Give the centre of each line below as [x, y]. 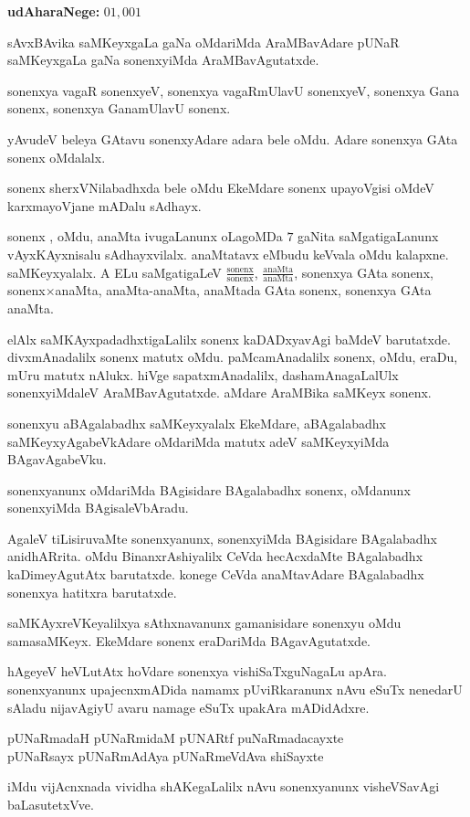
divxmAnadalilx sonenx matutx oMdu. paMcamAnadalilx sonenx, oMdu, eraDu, [233, 357]
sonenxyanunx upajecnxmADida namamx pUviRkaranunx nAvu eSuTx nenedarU [235, 690]
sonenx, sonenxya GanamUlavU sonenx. [119, 108]
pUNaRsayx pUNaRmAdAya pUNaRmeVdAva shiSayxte [166, 755]
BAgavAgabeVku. [57, 459]
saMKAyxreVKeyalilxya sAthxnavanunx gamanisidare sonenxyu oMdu [204, 623]
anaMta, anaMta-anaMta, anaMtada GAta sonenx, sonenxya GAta [243, 290]
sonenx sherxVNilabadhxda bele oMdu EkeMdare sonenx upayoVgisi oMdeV [221, 188]
